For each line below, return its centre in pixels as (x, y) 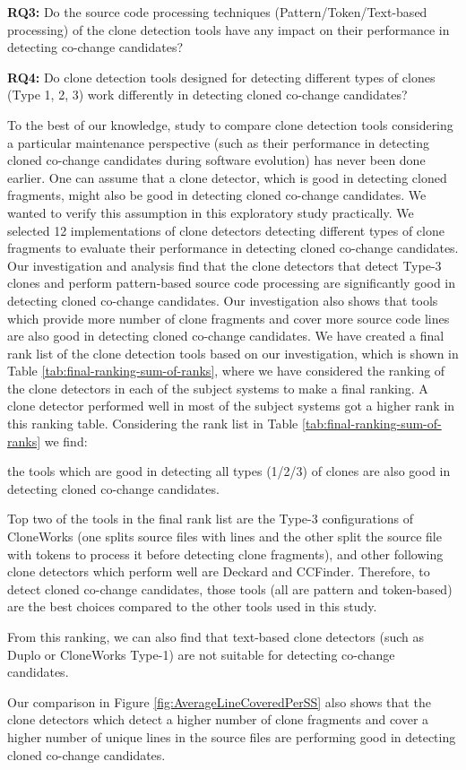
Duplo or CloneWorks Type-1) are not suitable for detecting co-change (201, 654)
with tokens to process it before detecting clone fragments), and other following (225, 554)
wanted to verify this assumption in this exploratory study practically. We (211, 212)
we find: (66, 441)
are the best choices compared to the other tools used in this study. (192, 606)
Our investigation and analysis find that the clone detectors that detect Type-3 (224, 265)
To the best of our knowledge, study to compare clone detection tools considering (230, 124)
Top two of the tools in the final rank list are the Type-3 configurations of (211, 519)
